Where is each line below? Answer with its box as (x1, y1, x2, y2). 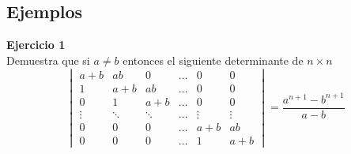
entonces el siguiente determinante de (123, 51, 304, 68)
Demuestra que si (6, 51, 90, 68)
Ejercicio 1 (6, 36, 66, 53)
